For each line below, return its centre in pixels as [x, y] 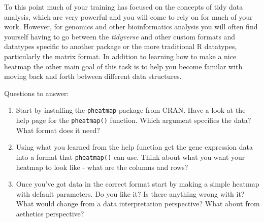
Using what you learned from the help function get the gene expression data [135, 147]
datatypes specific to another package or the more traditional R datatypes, [121, 46]
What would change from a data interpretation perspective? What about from [138, 204]
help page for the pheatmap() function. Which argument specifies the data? [134, 120]
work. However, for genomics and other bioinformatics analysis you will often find [131, 27]
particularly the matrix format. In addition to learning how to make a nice [120, 56]
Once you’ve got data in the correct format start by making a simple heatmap [138, 184]
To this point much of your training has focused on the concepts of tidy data [124, 7]
